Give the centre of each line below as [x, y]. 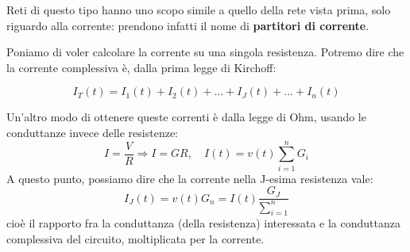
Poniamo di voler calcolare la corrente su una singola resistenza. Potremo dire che [205, 52]
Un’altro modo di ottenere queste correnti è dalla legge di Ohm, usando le [186, 117]
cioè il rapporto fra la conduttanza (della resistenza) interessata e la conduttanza [203, 223]
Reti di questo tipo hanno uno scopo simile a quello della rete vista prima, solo [199, 10]
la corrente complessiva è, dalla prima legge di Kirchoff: [141, 67]
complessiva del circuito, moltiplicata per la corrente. [135, 239]
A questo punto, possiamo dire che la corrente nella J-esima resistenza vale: [190, 178]
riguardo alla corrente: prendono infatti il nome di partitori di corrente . [188, 25]
